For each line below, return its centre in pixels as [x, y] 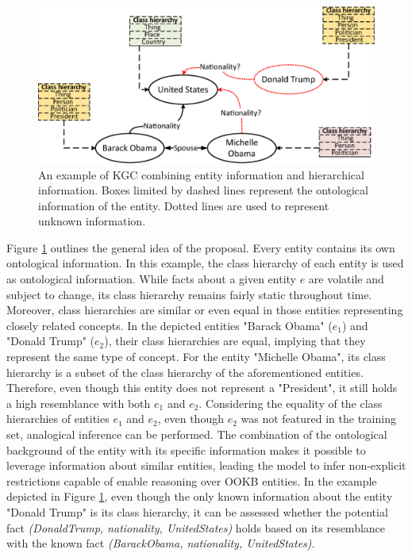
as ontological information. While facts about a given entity [151, 279]
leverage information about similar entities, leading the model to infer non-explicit [206, 465]
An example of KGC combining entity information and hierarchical [201, 174]
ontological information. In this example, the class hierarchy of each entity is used [205, 263]
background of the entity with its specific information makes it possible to [186, 449]
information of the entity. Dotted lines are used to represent [184, 205]
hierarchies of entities [58, 419]
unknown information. [92, 221]
